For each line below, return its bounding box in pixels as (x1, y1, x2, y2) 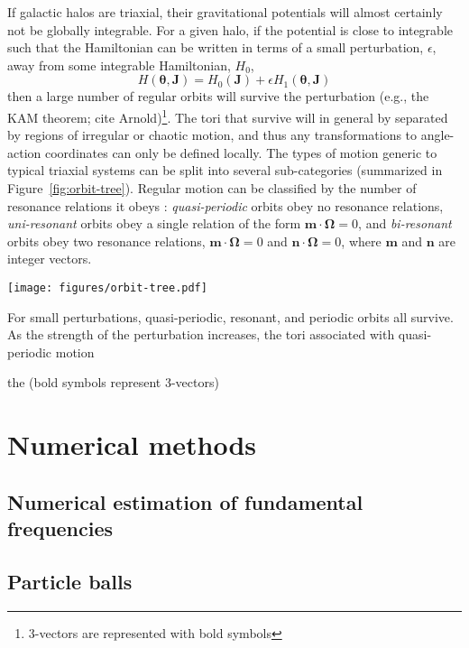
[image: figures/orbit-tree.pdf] (7, 281, 207, 294)
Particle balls (7, 567, 133, 595)
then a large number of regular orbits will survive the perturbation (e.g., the (7, 87, 429, 106)
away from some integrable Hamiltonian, (7, 55, 231, 74)
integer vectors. (7, 249, 92, 268)
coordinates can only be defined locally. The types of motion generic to (44, 143, 437, 162)
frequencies (7, 514, 114, 542)
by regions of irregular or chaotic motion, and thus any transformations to (7, 125, 418, 144)
